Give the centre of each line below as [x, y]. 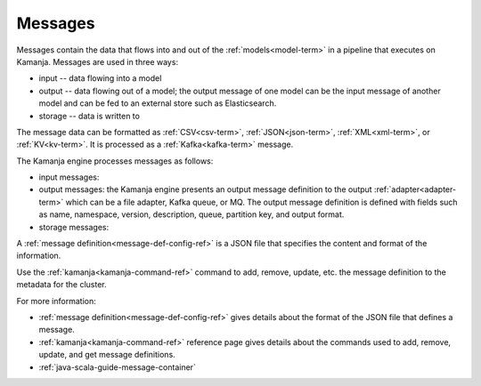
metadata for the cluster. [61, 285]
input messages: [69, 177]
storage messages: [74, 227]
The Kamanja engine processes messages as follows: [115, 161]
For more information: [57, 301]
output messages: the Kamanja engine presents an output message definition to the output [206, 189]
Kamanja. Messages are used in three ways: [97, 61]
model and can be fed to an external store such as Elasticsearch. [158, 103]
